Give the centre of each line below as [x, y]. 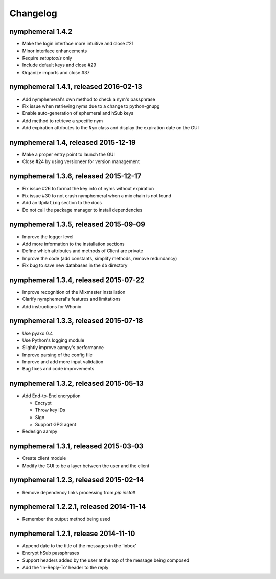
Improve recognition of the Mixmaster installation [74, 292]
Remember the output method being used [66, 519]
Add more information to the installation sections [73, 244]
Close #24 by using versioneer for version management [81, 161]
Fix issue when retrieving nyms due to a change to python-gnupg [91, 106]
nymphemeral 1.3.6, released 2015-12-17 [75, 176]
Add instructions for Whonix [52, 306]
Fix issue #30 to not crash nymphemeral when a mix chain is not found [97, 195]
